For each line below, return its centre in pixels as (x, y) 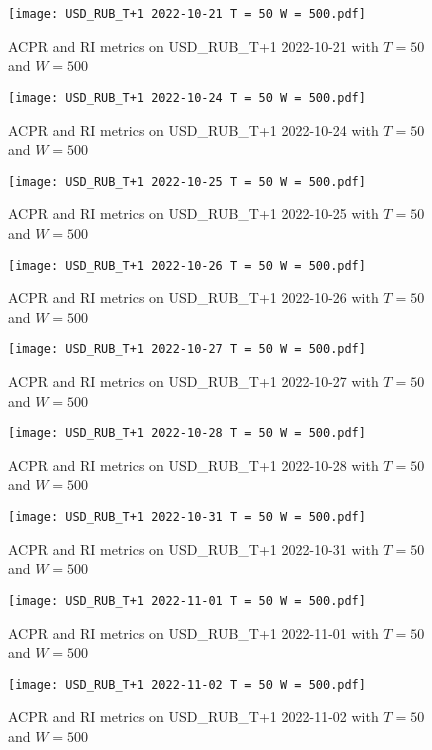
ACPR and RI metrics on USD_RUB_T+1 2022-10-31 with (193, 548)
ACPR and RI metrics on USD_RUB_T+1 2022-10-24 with (193, 129)
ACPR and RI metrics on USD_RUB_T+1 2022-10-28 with (193, 464)
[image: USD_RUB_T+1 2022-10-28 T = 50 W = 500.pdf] (187, 433)
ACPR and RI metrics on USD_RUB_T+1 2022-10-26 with (193, 297)
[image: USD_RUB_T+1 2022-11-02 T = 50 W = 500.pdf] (187, 684)
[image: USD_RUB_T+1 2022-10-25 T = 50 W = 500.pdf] (187, 181)
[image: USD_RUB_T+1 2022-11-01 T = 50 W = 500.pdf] (187, 600)
